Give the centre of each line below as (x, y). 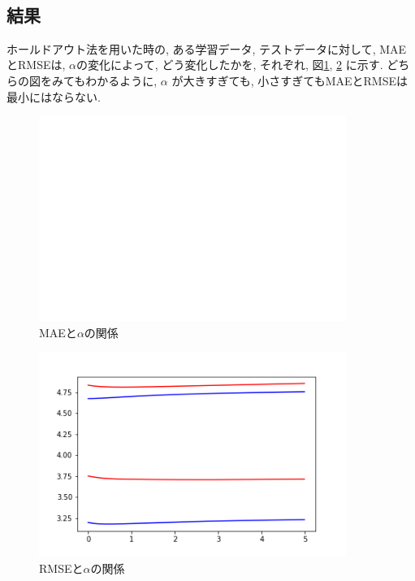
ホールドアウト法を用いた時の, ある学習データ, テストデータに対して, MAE (207, 48)
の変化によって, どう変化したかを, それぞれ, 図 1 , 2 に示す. (229, 65)
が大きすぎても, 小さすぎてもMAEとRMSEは (290, 80)
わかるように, (121, 80)
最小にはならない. (54, 96)
